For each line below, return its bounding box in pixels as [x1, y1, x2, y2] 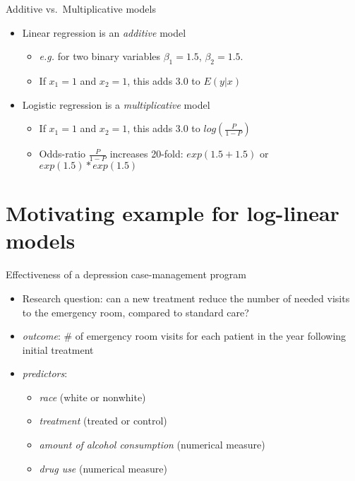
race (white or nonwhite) [39, 389, 146, 404]
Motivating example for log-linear [6, 198, 339, 227]
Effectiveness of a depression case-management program [6, 267, 246, 282]
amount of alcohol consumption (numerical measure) [39, 437, 265, 452]
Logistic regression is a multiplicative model [22, 97, 210, 112]
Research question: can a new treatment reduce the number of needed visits [22, 290, 350, 305]
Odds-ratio [39, 146, 86, 161]
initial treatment [22, 342, 94, 357]
